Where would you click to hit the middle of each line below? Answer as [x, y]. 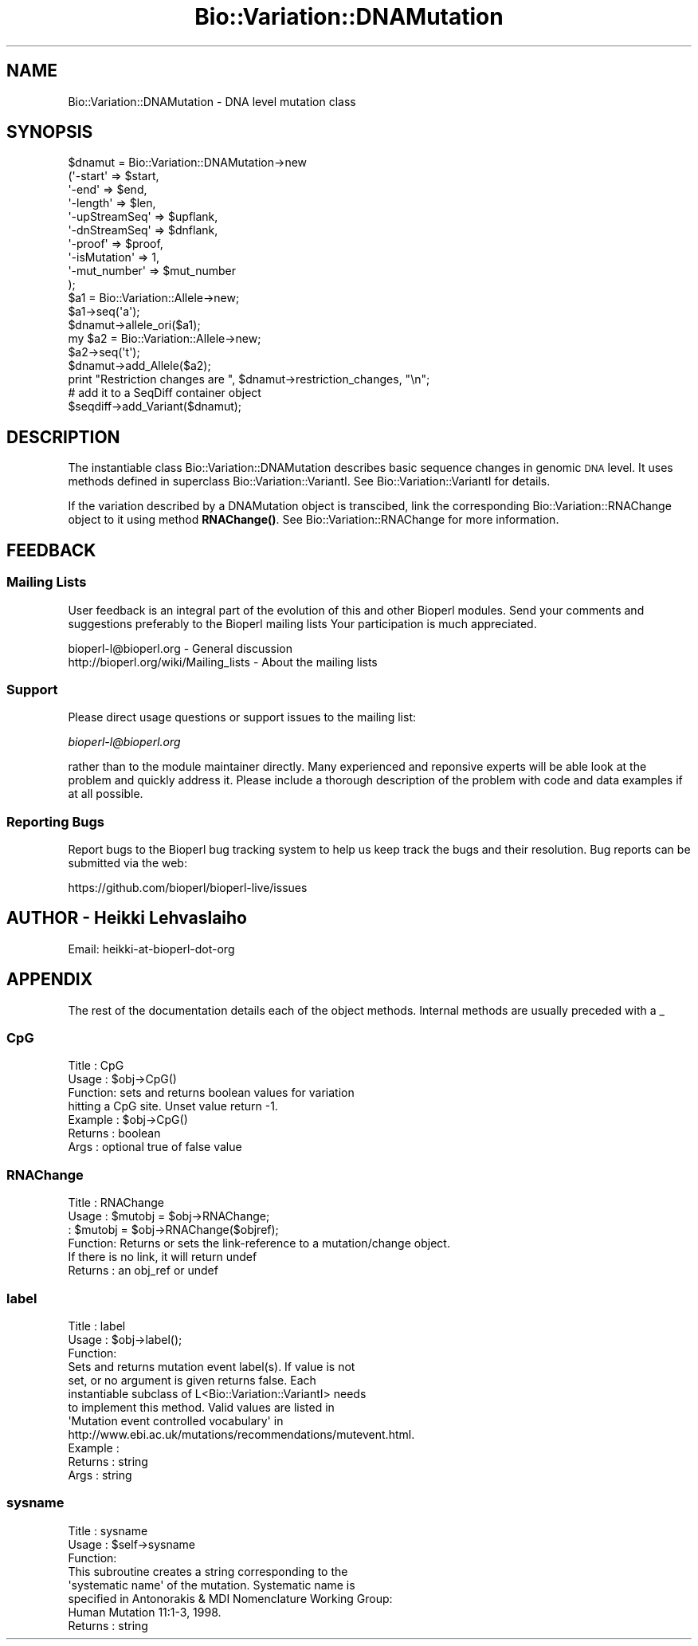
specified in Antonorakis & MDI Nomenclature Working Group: [230, 1598]
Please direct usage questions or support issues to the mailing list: [242, 717]
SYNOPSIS [50, 132]
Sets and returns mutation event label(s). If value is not [212, 1366]
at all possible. [106, 794]
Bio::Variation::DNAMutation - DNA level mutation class [212, 101]
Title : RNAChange [116, 1203]
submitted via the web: [127, 863]
